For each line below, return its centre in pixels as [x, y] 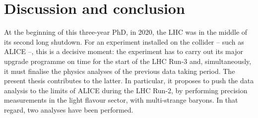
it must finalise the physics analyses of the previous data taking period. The [120, 71]
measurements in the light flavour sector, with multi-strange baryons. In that [121, 100]
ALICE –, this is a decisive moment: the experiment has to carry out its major [124, 51]
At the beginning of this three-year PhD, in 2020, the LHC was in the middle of [126, 32]
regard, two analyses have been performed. [69, 109]
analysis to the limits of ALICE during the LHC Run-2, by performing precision [126, 90]
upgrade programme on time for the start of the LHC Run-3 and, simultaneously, [128, 61]
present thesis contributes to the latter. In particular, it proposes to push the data [129, 81]
